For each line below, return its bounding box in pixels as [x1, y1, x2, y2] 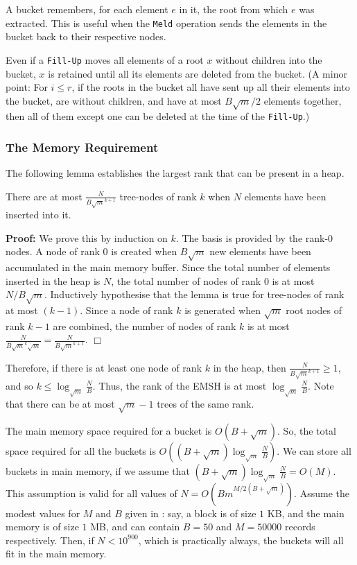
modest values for [6, 505, 80, 520]
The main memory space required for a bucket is [6, 423, 212, 437]
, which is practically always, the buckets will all [138, 532, 344, 547]
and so [6, 378, 33, 392]
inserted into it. [6, 207, 71, 222]
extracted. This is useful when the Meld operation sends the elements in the [6, 15, 327, 30]
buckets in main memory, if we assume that [6, 463, 190, 478]
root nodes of [286, 303, 342, 318]
